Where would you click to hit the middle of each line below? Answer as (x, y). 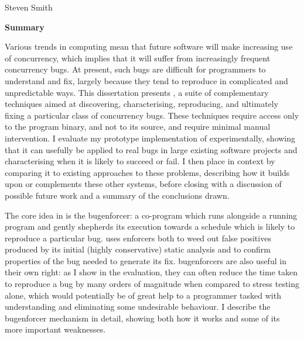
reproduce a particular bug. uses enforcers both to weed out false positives (138, 238)
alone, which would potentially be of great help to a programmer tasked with (143, 295)
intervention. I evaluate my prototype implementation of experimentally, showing (150, 138)
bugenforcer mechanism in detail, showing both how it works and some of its (142, 318)
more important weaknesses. (55, 329)
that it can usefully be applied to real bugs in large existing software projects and (151, 149)
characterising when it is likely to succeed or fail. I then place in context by (140, 161)
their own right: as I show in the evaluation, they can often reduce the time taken (151, 272)
